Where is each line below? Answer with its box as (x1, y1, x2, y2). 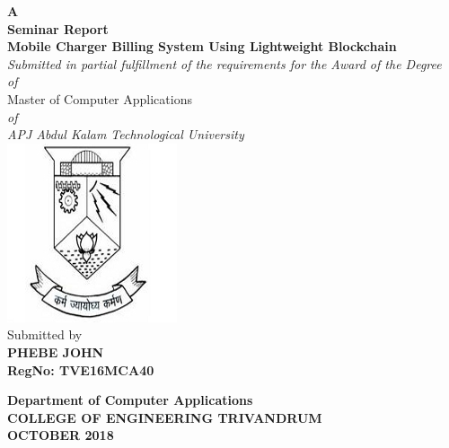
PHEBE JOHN (7, 342, 104, 361)
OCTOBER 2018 (7, 426, 114, 444)
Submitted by (7, 325, 83, 344)
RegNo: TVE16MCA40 (7, 360, 154, 379)
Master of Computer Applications (7, 89, 192, 108)
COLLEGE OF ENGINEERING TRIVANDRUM (7, 408, 322, 426)
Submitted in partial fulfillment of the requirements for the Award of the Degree (7, 54, 442, 73)
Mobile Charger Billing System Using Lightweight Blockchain (7, 37, 397, 56)
